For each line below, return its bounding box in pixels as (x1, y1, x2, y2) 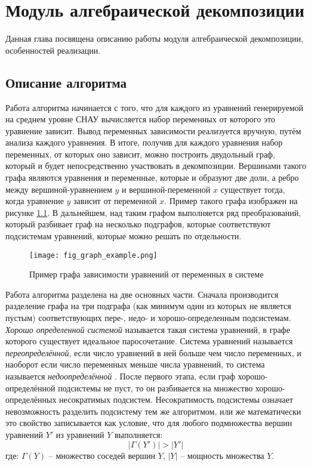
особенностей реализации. (5, 44, 101, 56)
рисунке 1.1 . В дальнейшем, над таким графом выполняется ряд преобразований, (5, 206, 301, 218)
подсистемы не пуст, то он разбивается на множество (58, 381, 253, 394)
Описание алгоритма (5, 73, 127, 91)
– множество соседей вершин (48, 449, 156, 461)
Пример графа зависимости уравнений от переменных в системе (29, 268, 264, 280)
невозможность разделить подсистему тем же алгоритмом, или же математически (5, 405, 301, 417)
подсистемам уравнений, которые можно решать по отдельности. (5, 230, 242, 242)
